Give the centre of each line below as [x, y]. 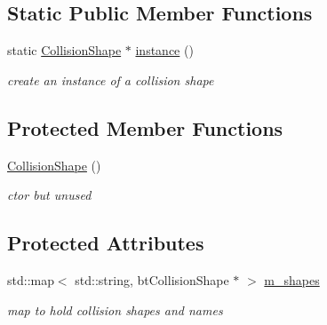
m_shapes [292, 279]
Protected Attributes [106, 243]
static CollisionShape [64, 50]
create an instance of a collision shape [111, 79]
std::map [31, 279]
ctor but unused [49, 195]
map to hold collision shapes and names [115, 309]
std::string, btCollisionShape [152, 279]
